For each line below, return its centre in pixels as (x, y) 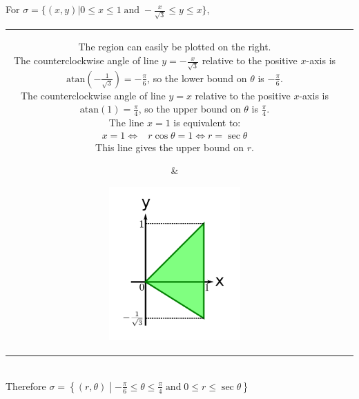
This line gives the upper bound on (169, 147)
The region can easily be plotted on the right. (175, 47)
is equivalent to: (207, 123)
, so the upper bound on (190, 109)
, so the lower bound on (197, 78)
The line (126, 123)
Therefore (26, 386)
